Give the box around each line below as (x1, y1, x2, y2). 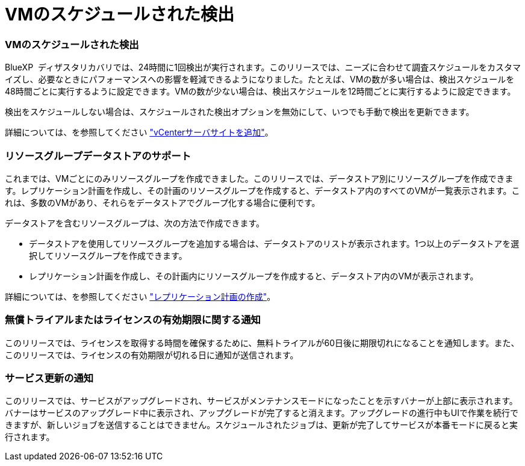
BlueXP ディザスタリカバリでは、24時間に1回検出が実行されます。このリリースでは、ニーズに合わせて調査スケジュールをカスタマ (5, 62, 521, 73)
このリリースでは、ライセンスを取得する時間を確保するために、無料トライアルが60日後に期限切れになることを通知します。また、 (5, 337, 520, 348)
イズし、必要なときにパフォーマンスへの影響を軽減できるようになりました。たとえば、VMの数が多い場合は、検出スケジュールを (5, 74, 515, 85)
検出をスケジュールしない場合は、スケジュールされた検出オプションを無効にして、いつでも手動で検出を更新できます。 (5, 107, 474, 117)
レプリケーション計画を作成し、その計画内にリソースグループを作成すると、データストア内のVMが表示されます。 (29, 270, 479, 281)
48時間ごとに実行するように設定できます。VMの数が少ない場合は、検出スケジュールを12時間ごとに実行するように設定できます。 (5, 86, 516, 97)
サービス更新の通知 (5, 372, 94, 384)
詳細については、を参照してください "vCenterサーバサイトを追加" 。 (5, 127, 273, 138)
